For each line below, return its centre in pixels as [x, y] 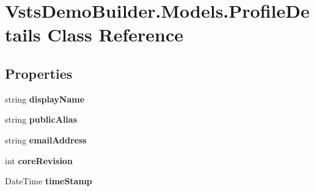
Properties [39, 73]
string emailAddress [46, 139]
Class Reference [115, 34]
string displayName [45, 99]
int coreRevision [39, 160]
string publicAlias [41, 119]
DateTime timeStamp [49, 181]
